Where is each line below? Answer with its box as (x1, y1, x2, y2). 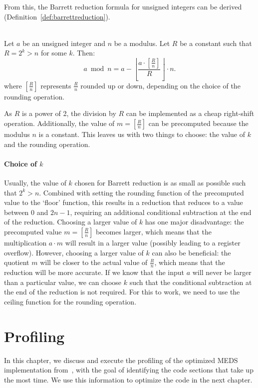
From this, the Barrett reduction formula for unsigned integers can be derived (4, 1, 242, 11)
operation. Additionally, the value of (4, 118, 115, 128)
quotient (4, 257, 29, 267)
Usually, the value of (4, 177, 66, 188)
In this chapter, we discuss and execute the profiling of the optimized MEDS (4, 354, 238, 365)
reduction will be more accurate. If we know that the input (4, 267, 185, 277)
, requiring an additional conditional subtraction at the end (70, 206, 252, 217)
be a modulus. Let (114, 37, 170, 48)
